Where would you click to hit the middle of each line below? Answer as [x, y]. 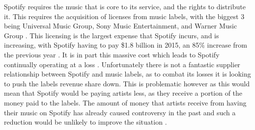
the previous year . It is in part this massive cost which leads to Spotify [112, 54]
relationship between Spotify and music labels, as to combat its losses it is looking [127, 74]
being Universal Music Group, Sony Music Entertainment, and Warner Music [121, 26]
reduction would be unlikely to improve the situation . [85, 122]
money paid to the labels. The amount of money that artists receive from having [125, 102]
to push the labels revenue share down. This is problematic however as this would [127, 83]
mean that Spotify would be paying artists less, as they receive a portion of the [123, 93]
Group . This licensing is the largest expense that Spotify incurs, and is [112, 35]
